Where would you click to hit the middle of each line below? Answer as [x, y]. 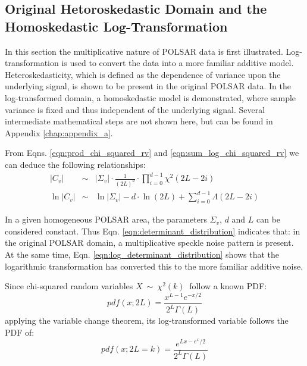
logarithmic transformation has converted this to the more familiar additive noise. [154, 266]
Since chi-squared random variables [69, 286]
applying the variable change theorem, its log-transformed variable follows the [147, 320]
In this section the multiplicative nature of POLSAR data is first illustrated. [144, 51]
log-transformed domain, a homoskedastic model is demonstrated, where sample [151, 97]
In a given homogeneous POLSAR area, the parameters [106, 219]
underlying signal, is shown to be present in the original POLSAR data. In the [148, 86]
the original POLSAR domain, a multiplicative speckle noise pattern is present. [149, 243]
